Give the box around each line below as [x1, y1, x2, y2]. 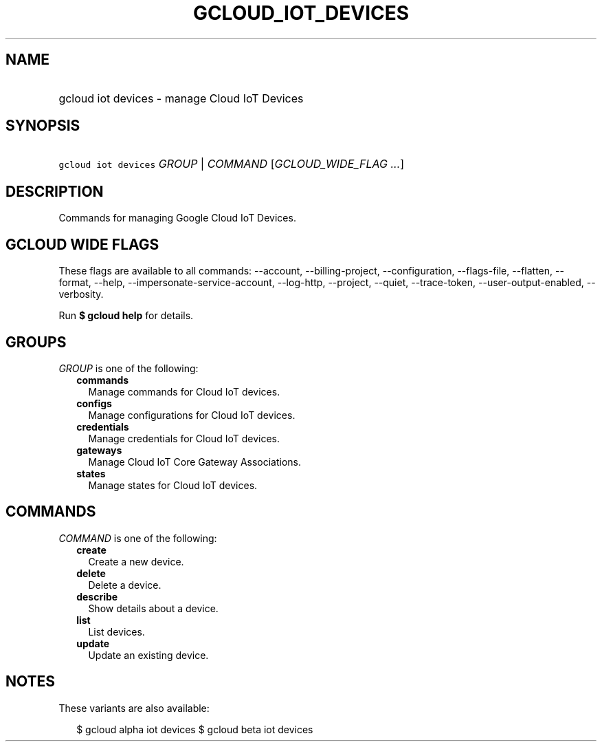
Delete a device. [88, 578, 161, 591]
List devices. [88, 625, 145, 638]
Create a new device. [88, 555, 184, 567]
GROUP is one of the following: [58, 362, 199, 374]
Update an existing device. [88, 649, 209, 661]
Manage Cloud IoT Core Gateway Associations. [88, 455, 302, 468]
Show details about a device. [88, 602, 219, 614]
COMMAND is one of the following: [58, 532, 217, 544]
